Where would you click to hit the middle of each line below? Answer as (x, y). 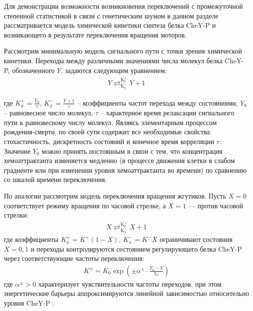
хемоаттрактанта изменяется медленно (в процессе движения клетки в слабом (119, 160)
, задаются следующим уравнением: (114, 70)
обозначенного (33, 70)
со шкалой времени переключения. (55, 179)
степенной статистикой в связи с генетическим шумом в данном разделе (111, 15)
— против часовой (216, 205)
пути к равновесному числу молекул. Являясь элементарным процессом (110, 122)
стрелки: (16, 215)
